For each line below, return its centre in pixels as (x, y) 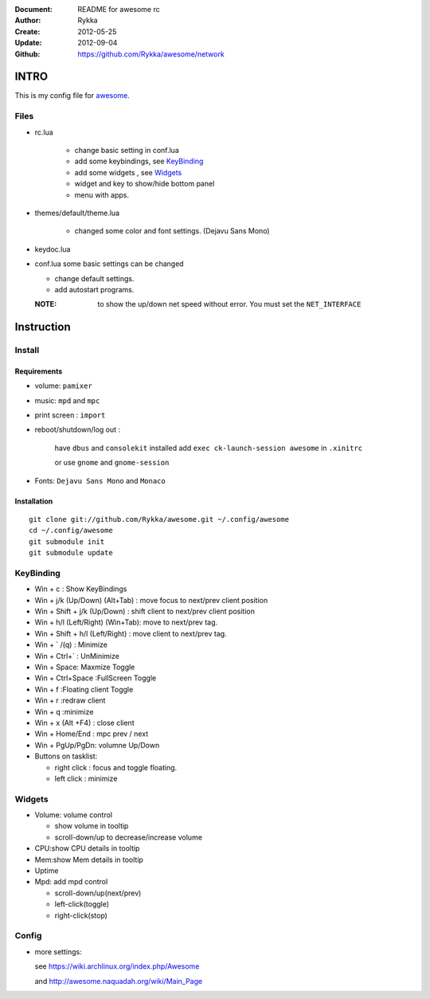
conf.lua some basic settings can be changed (109, 264)
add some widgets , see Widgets (128, 172)
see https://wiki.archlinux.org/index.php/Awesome (117, 966)
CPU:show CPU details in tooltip (87, 848)
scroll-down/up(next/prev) (98, 893)
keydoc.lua (53, 249)
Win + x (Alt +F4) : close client (84, 723)
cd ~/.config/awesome (71, 531)
